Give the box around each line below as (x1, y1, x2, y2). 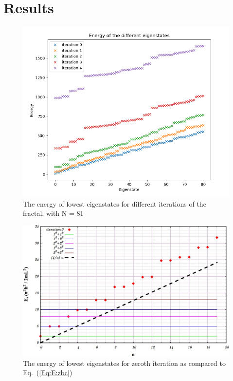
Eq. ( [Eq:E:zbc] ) (23, 367, 72, 378)
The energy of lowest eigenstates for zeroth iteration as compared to (23, 358, 226, 368)
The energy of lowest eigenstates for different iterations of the (23, 198, 206, 209)
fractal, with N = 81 (23, 208, 84, 218)
